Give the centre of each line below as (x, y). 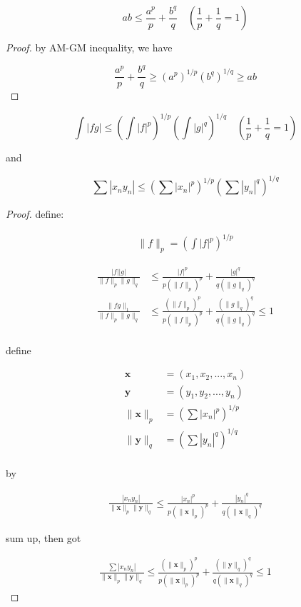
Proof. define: (35, 214)
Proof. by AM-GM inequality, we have (89, 47)
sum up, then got (44, 537)
